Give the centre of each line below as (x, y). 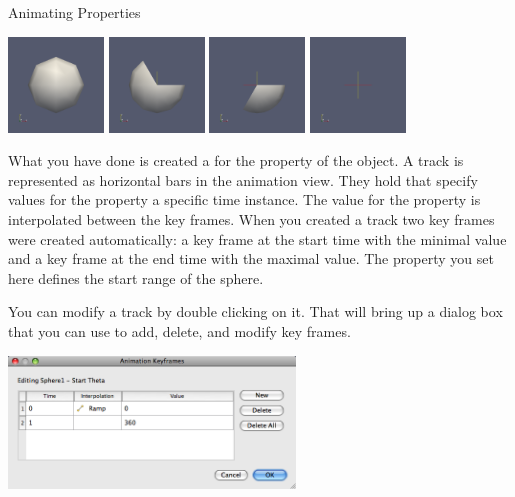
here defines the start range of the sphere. (136, 277)
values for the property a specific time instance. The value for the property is (244, 199)
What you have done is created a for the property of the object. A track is (236, 160)
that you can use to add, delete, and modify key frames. (179, 330)
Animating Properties (74, 12)
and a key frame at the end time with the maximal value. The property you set (251, 258)
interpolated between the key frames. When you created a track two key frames (251, 218)
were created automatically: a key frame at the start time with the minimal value (257, 238)
